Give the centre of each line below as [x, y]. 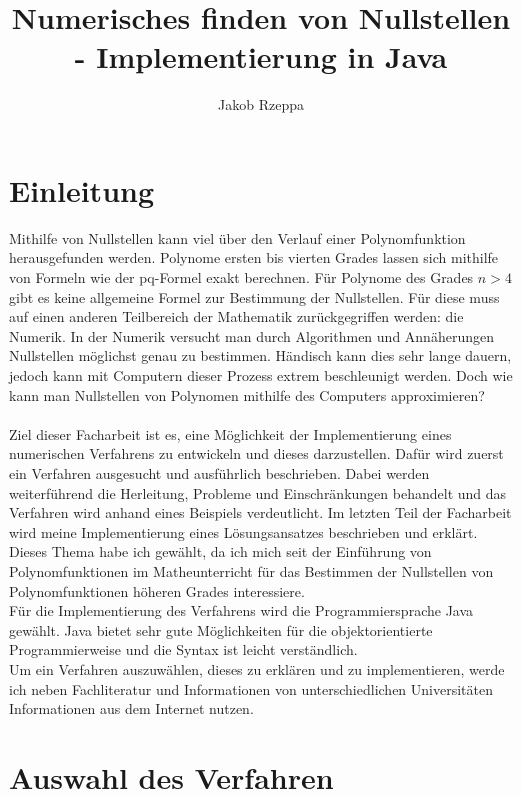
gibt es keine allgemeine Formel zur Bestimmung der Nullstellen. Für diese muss [254, 296]
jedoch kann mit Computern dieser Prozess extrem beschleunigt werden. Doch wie [261, 375]
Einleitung [82, 189]
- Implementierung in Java [261, 56]
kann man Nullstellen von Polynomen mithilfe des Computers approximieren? [247, 394]
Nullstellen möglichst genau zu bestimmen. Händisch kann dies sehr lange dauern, [260, 355]
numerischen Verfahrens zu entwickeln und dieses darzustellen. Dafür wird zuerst [256, 453]
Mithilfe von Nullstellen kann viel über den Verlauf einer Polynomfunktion [237, 237]
